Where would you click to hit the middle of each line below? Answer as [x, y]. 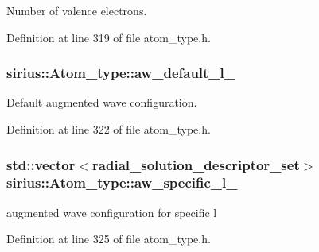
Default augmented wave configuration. [102, 102]
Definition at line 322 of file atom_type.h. [109, 129]
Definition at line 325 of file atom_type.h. [109, 239]
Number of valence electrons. [77, 10]
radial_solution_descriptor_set [196, 164]
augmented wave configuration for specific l [112, 212]
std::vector [41, 164]
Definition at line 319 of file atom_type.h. [109, 37]
